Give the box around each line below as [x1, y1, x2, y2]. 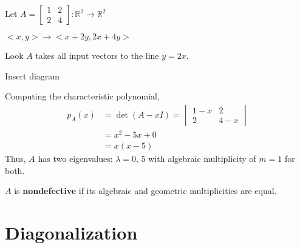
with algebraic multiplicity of [148, 152, 256, 164]
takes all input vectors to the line [35, 49, 159, 61]
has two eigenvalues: [38, 152, 113, 164]
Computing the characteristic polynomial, [5, 90, 160, 102]
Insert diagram [5, 69, 60, 82]
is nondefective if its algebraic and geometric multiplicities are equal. [14, 184, 277, 197]
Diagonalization [5, 220, 138, 244]
